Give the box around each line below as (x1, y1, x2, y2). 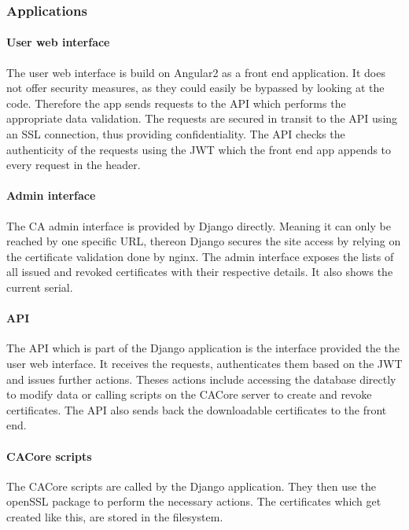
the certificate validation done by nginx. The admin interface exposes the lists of (6, 248, 394, 264)
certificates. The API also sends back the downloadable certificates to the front (6, 401, 387, 418)
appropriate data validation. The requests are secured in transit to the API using (6, 110, 398, 127)
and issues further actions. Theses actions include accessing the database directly (6, 370, 396, 387)
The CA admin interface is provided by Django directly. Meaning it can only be (6, 217, 391, 234)
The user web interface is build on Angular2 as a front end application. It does (6, 64, 385, 80)
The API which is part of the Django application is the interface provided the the (6, 340, 400, 356)
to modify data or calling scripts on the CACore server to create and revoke (6, 386, 372, 403)
